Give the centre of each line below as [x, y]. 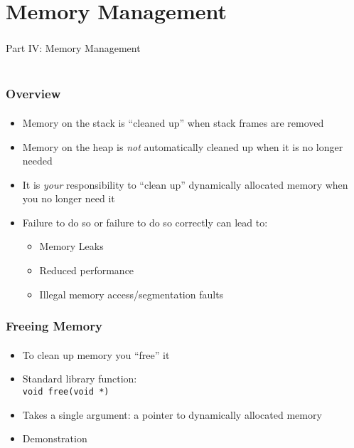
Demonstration [55, 438]
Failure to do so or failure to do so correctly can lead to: [145, 222]
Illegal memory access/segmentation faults [132, 294]
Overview [33, 94]
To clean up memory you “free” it [96, 354]
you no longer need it [69, 198]
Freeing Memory [54, 326]
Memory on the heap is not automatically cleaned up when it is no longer [183, 146]
